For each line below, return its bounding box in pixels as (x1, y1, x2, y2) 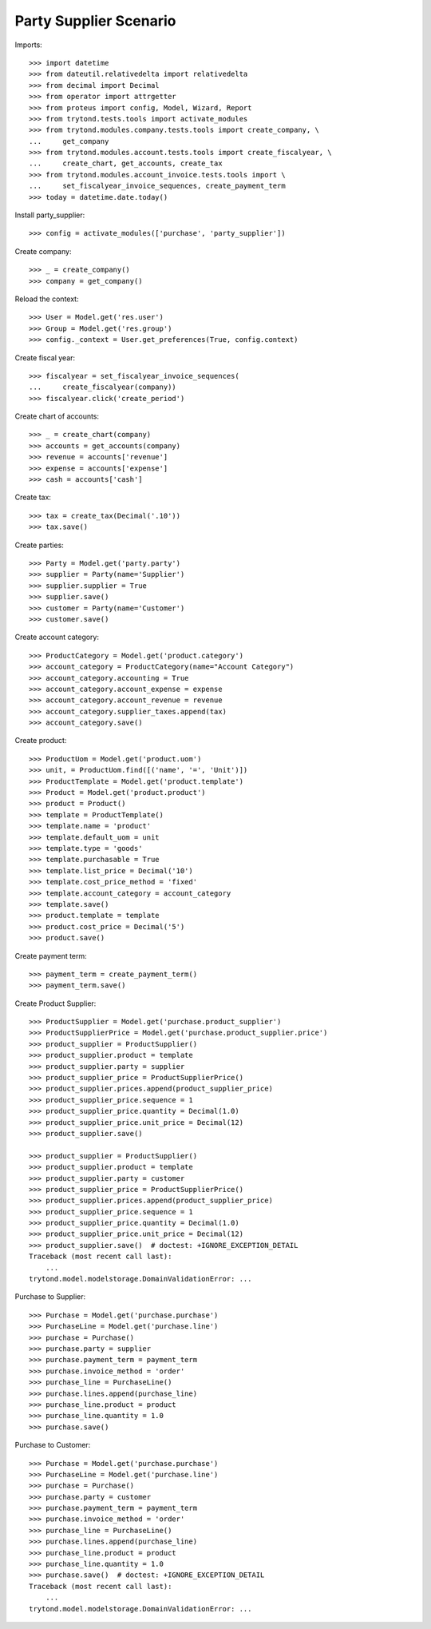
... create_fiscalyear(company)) (29, 383, 177, 391)
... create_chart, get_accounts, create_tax (29, 159, 223, 168)
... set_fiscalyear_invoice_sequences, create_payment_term (29, 181, 287, 191)
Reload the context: (14, 294, 79, 304)
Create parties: (14, 540, 64, 550)
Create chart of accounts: (14, 411, 100, 421)
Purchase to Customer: (14, 1440, 91, 1450)
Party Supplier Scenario (14, 12, 176, 30)
